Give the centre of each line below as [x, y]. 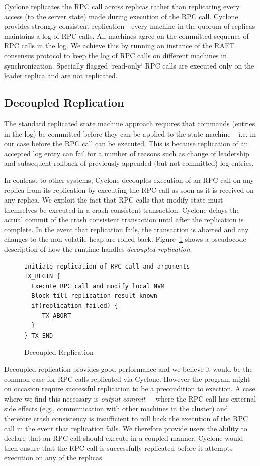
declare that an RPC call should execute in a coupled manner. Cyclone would [124, 438]
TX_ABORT [57, 316]
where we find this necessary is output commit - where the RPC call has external [130, 398]
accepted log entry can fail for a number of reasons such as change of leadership [127, 153]
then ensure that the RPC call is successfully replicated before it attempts [118, 448]
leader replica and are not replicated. [61, 75]
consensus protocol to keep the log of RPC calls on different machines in [115, 55]
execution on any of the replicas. [54, 458]
